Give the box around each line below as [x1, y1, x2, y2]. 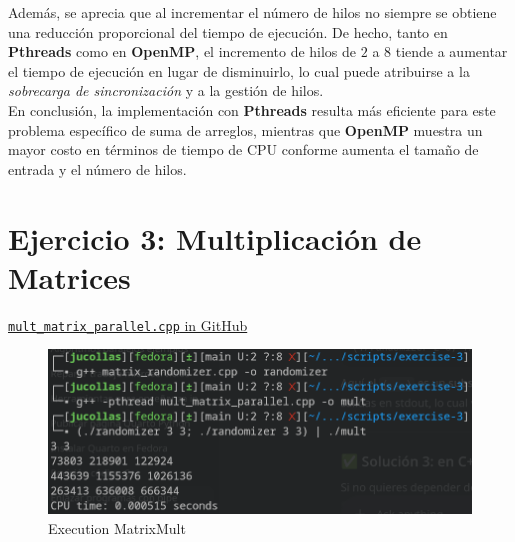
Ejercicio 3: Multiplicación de [8, 217, 422, 258]
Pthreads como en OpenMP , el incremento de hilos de [8, 41, 357, 62]
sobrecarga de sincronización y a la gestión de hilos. [8, 80, 324, 101]
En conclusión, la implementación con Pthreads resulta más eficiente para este [8, 99, 496, 120]
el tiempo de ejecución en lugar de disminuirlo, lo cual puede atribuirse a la [8, 60, 470, 81]
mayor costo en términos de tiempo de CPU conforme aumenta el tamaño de [8, 139, 479, 160]
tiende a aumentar [395, 41, 508, 62]
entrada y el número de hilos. [8, 158, 187, 179]
